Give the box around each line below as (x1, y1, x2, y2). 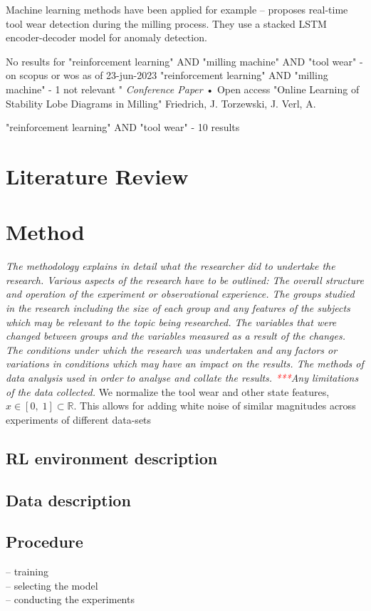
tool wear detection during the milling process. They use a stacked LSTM (6, 16, 327, 31)
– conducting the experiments (6, 592, 135, 607)
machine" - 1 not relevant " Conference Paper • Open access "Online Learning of (6, 81, 360, 96)
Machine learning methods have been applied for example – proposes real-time (6, 2, 348, 16)
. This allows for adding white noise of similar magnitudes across (73, 398, 356, 413)
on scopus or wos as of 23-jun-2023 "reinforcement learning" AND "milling (6, 68, 328, 83)
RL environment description (6, 446, 218, 469)
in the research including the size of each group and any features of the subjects (6, 301, 350, 315)
